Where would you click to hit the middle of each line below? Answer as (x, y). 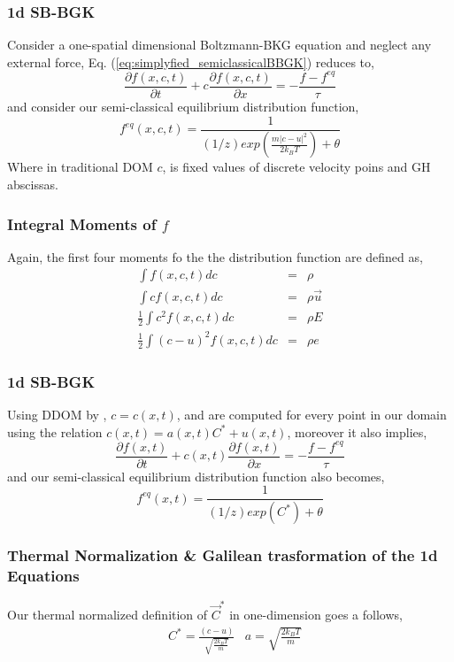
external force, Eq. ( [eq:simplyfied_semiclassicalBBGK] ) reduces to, (191, 62)
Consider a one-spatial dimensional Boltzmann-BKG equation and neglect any (219, 45)
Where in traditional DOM (80, 167)
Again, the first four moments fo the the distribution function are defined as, (215, 256)
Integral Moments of (82, 223)
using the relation (55, 431)
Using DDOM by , (57, 415)
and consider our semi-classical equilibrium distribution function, (183, 106)
